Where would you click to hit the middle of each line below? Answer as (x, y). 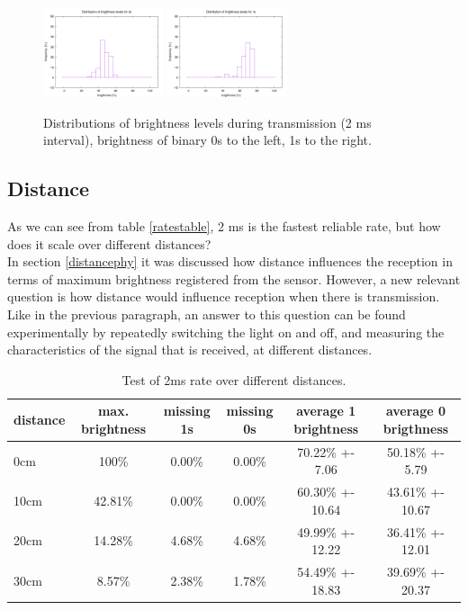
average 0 (416, 411)
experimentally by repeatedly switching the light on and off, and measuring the (226, 332)
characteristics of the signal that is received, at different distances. (190, 350)
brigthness (416, 428)
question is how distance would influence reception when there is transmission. (224, 296)
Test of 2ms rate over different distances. (234, 379)
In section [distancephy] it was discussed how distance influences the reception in (230, 261)
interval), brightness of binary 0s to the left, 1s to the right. (207, 140)
